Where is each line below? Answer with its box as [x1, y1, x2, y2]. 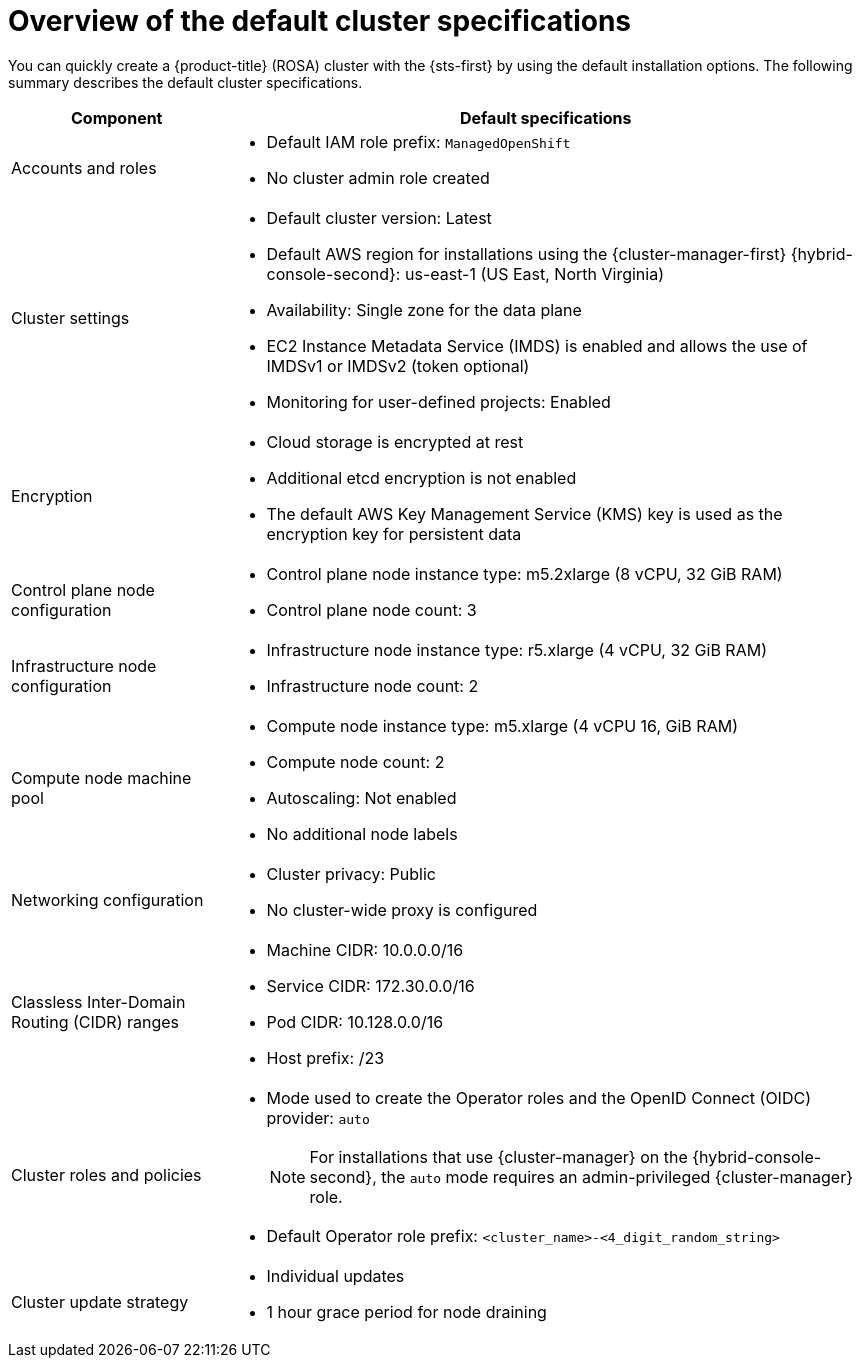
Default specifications [459, 107, 632, 128]
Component [71, 107, 163, 128]
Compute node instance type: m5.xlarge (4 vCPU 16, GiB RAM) [266, 715, 738, 736]
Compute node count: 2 [266, 751, 445, 772]
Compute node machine [11, 767, 192, 788]
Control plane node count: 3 [266, 599, 477, 620]
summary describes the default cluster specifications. [8, 73, 363, 91]
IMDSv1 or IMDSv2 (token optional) [266, 355, 530, 376]
